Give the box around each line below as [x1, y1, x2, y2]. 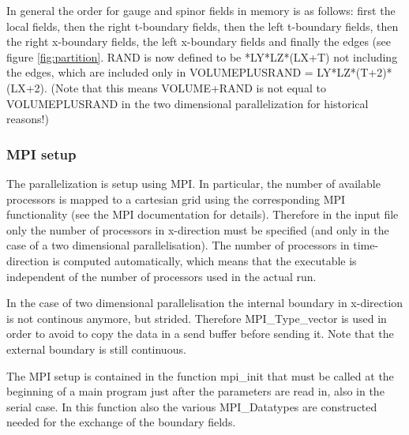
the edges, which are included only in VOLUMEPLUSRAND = [6, 64, 313, 81]
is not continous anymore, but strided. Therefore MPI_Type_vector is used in [6, 309, 387, 326]
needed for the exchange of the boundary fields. [6, 414, 236, 430]
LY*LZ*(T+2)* [317, 64, 392, 81]
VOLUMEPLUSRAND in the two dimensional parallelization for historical [6, 95, 369, 111]
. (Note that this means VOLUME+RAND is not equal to [44, 79, 326, 96]
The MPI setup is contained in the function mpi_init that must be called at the [6, 367, 394, 384]
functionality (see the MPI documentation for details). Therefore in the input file [6, 206, 399, 223]
